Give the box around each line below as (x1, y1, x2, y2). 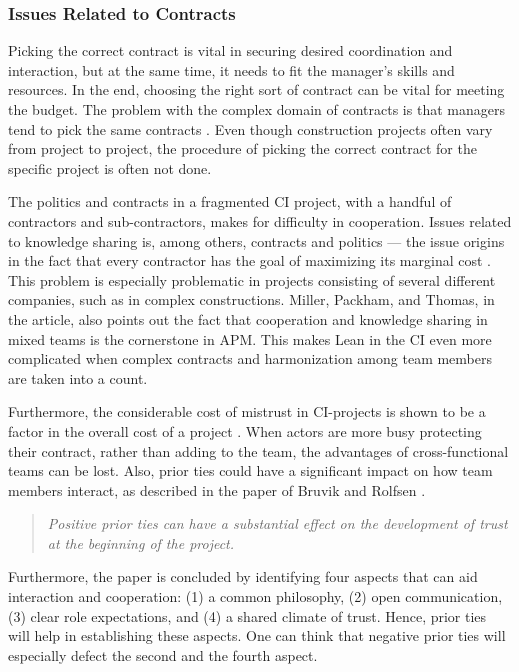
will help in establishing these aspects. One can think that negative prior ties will (8, 625, 506, 646)
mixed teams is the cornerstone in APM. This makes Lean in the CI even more (8, 328, 492, 349)
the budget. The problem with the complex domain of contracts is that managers (8, 99, 505, 119)
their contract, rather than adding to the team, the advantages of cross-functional (8, 440, 509, 461)
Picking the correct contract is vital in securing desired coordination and (8, 40, 453, 61)
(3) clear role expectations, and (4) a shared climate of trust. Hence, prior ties (8, 605, 487, 626)
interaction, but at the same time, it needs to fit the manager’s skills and (8, 59, 455, 80)
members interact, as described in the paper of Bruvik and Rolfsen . (8, 479, 426, 500)
